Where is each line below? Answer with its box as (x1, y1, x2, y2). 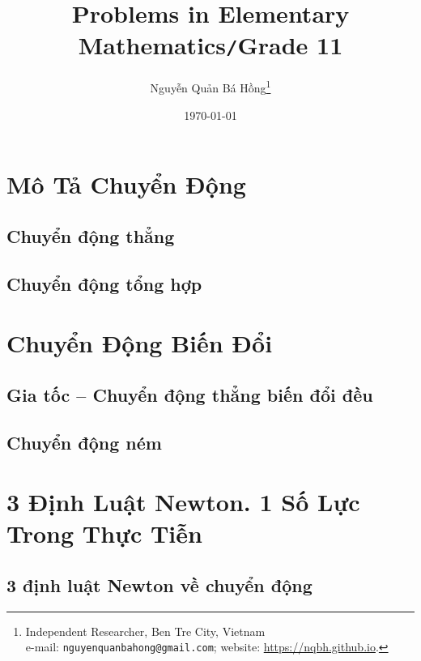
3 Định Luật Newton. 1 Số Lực (6, 485, 360, 518)
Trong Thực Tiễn (6, 517, 202, 550)
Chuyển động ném (6, 429, 162, 454)
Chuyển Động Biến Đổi (6, 326, 273, 360)
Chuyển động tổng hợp (6, 271, 202, 296)
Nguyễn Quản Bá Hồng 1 (150, 77, 271, 96)
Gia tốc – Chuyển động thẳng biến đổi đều (6, 382, 373, 407)
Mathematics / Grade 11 (78, 28, 343, 62)
